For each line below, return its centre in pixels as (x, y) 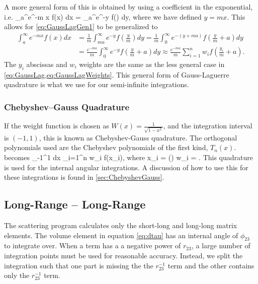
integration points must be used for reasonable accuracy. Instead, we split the (123, 255)
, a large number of (221, 245)
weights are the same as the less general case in (152, 64)
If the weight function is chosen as (57, 126)
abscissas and (47, 64)
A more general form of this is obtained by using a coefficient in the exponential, (128, 7)
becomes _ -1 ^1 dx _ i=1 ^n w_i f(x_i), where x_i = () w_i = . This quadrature (128, 157)
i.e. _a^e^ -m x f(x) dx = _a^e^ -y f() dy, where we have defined (103, 16)
